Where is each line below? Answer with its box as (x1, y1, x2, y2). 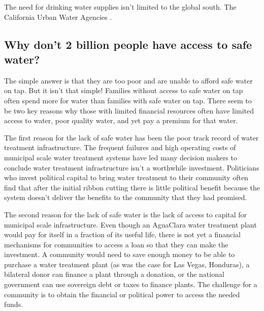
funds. (4, 299, 23, 309)
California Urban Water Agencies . (4, 11, 112, 22)
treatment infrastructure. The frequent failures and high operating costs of (4, 142, 236, 153)
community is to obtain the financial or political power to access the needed (4, 289, 240, 299)
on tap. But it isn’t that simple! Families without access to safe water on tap (4, 85, 243, 96)
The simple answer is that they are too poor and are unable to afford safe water (4, 75, 253, 86)
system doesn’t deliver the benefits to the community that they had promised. (4, 192, 247, 203)
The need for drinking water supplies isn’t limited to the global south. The (4, 2, 237, 12)
